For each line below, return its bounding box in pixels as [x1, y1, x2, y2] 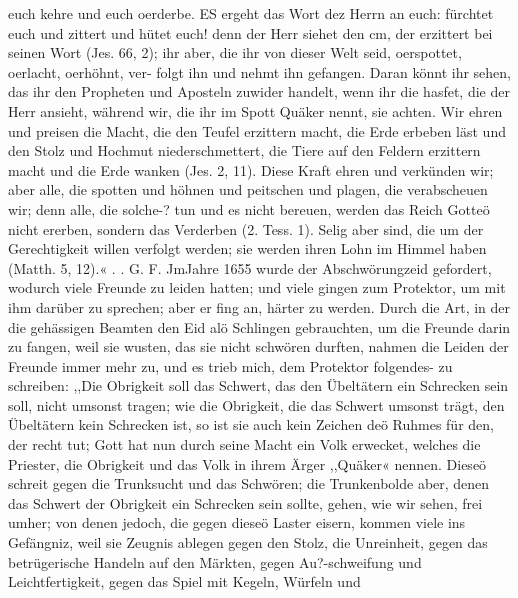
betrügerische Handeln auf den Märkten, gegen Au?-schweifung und [8, 551, 422, 572]
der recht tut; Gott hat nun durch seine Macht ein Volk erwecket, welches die [8, 434, 481, 455]
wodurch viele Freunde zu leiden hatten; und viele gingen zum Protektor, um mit [8, 277, 506, 298]
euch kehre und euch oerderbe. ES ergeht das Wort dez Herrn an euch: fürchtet [8, 3, 494, 23]
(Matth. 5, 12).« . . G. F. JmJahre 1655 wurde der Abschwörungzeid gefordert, [8, 257, 492, 278]
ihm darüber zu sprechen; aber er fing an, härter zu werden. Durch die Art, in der [8, 296, 511, 317]
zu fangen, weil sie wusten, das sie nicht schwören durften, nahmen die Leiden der [8, 336, 509, 357]
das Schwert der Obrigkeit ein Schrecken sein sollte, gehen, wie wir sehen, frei [8, 492, 483, 513]
